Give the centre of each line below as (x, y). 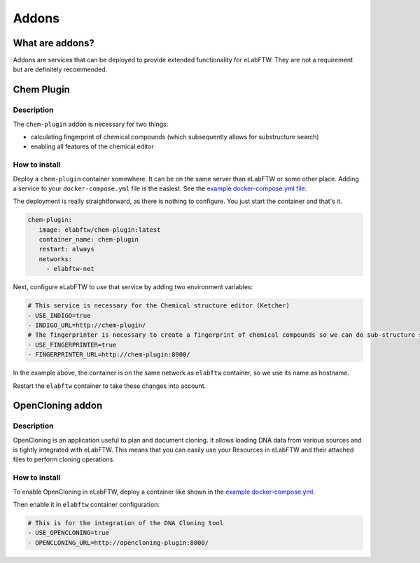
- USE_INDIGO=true (59, 315)
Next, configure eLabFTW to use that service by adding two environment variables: (133, 287)
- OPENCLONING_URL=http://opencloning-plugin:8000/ (118, 542)
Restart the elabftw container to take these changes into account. (110, 386)
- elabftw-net (70, 269)
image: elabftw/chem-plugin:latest (100, 230)
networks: (56, 259)
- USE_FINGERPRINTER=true (72, 345)
